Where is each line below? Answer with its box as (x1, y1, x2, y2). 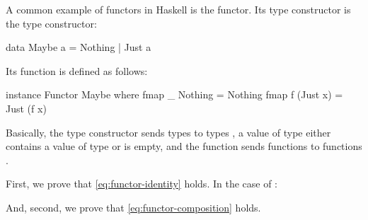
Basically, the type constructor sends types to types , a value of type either (6, 125, 331, 139)
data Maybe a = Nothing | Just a (6, 40, 151, 54)
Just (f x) (6, 100, 47, 115)
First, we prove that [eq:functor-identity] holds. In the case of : (6, 176, 277, 191)
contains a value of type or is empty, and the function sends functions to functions (6, 139, 362, 154)
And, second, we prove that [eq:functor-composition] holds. (6, 199, 261, 214)
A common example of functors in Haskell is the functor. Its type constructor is (6, 2, 351, 16)
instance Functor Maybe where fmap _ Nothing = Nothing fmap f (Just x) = (6, 87, 343, 102)
